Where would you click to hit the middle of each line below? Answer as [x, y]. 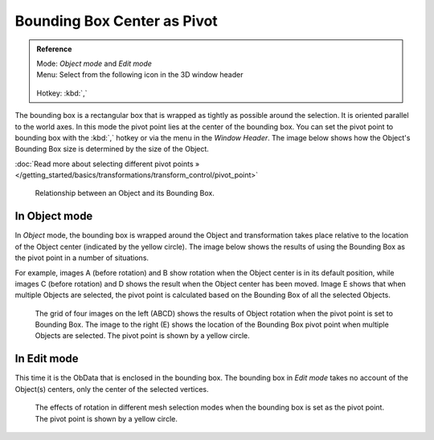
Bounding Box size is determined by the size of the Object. [112, 149]
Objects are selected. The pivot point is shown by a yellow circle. [143, 336]
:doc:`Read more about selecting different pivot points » [107, 164]
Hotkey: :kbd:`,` [62, 93]
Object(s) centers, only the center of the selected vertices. [112, 389]
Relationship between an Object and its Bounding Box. [125, 194]
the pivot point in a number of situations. [82, 258]
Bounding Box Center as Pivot [117, 21]
